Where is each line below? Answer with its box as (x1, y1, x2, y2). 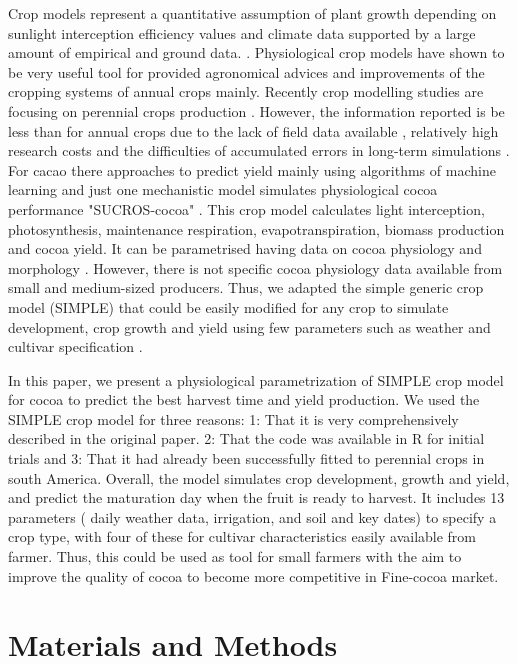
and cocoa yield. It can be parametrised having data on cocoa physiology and (8, 238, 482, 259)
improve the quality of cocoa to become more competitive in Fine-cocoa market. (8, 565, 499, 586)
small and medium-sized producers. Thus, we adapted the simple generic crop (8, 277, 484, 298)
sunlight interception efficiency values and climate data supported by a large (8, 22, 476, 43)
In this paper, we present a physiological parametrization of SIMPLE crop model (8, 369, 504, 390)
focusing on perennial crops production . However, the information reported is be (8, 100, 505, 121)
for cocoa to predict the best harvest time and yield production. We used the (8, 389, 480, 410)
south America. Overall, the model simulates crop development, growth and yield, (8, 467, 510, 488)
